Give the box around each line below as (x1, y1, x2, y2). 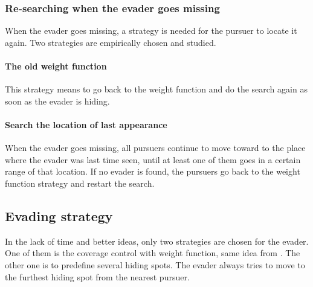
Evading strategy (5, 206, 113, 225)
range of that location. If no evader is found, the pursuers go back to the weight (5, 165, 300, 178)
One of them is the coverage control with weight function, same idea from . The (5, 247, 300, 259)
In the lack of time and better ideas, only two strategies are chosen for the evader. (5, 234, 309, 247)
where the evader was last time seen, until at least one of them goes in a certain (5, 153, 301, 166)
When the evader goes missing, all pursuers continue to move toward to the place (5, 141, 306, 154)
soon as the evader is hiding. (5, 94, 110, 107)
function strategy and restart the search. (5, 176, 155, 189)
